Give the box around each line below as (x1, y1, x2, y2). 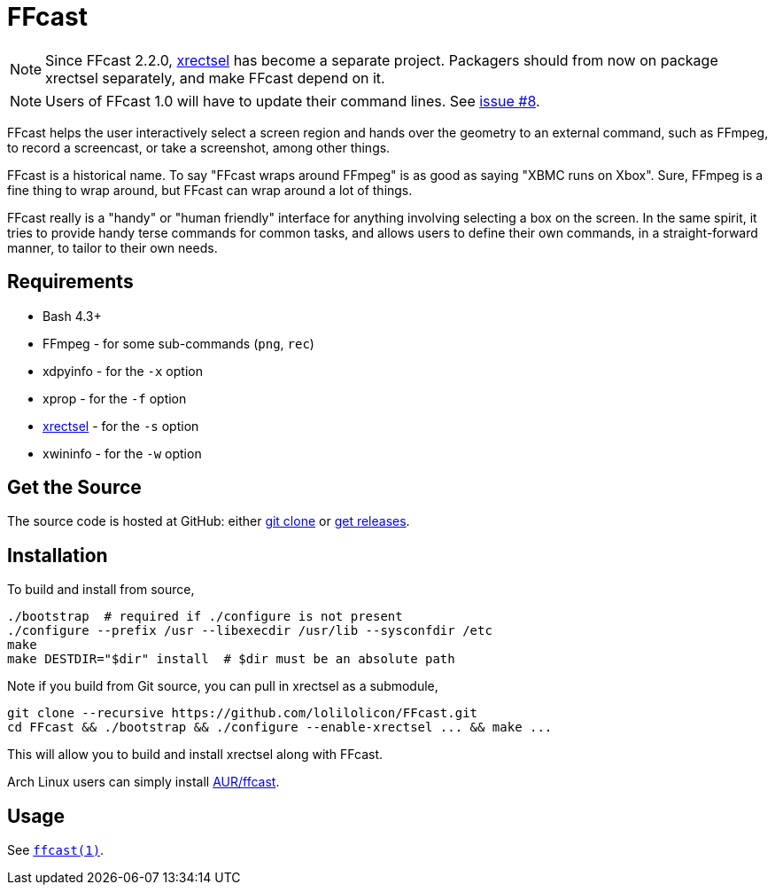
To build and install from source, (7, 582, 195, 598)
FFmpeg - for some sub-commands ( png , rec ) (43, 335, 314, 351)
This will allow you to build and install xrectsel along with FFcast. (7, 747, 384, 763)
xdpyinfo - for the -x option (43, 363, 203, 379)
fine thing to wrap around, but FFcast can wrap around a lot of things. (7, 182, 413, 198)
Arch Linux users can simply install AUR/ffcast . (7, 774, 280, 790)
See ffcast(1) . (7, 842, 105, 858)
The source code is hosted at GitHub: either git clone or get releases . (7, 513, 410, 529)
